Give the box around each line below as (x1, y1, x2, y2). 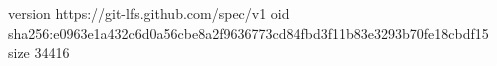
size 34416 (8, 42, 70, 63)
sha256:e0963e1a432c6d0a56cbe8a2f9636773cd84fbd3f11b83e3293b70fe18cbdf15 (8, 22, 489, 43)
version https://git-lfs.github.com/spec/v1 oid (8, 3, 290, 23)
